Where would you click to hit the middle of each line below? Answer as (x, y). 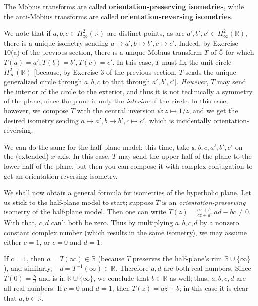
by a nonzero (219, 223)
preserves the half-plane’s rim (177, 258)
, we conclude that (121, 278)
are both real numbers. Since (207, 268)
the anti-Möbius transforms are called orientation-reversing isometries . (118, 16)
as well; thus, (190, 278)
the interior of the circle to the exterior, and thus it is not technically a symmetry (128, 91)
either (13, 242)
